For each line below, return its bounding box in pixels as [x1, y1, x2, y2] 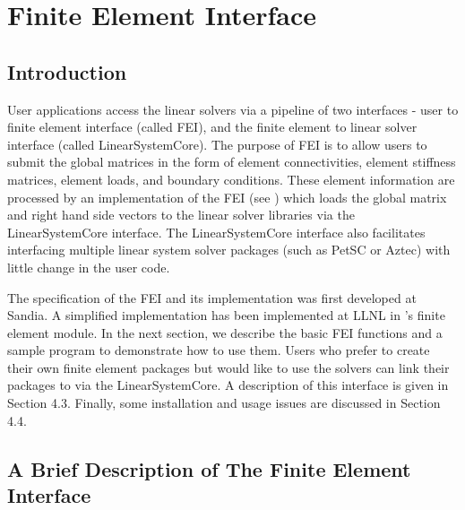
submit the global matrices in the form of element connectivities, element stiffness [7, 152, 456, 171]
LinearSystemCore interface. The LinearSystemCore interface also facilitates [7, 222, 426, 241]
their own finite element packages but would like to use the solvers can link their [7, 358, 450, 376]
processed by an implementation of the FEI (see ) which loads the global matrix [7, 187, 447, 206]
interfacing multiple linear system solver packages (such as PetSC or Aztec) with [7, 240, 451, 259]
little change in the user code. [7, 257, 170, 276]
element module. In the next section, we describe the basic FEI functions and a [7, 323, 443, 341]
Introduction [7, 57, 127, 85]
